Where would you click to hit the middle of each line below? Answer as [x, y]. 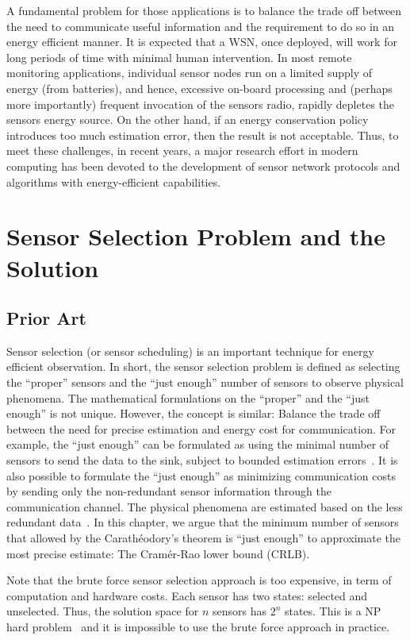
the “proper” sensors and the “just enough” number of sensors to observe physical [205, 382]
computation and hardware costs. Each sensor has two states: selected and [187, 595]
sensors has [239, 611]
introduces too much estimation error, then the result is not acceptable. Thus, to [203, 135]
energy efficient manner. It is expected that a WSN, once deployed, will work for [202, 42]
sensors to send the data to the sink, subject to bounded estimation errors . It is [202, 460]
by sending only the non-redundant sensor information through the [169, 491]
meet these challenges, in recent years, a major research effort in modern [182, 150]
